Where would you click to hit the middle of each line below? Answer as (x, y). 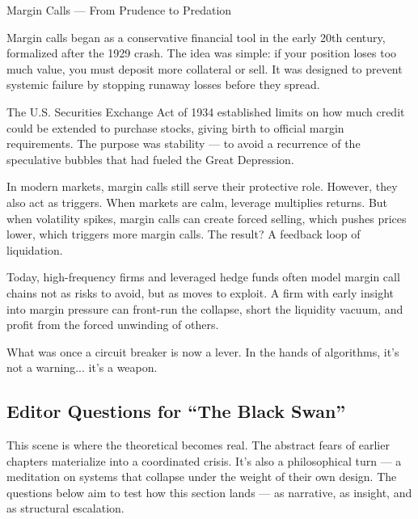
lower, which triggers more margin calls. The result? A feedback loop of (184, 234)
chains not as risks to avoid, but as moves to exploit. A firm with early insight (200, 292)
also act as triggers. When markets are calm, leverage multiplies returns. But (197, 202)
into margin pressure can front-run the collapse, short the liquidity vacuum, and (205, 308)
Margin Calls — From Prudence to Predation (119, 10)
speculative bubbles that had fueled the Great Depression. (150, 159)
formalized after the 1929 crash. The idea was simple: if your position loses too (202, 53)
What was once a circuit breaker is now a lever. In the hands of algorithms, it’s (203, 351)
